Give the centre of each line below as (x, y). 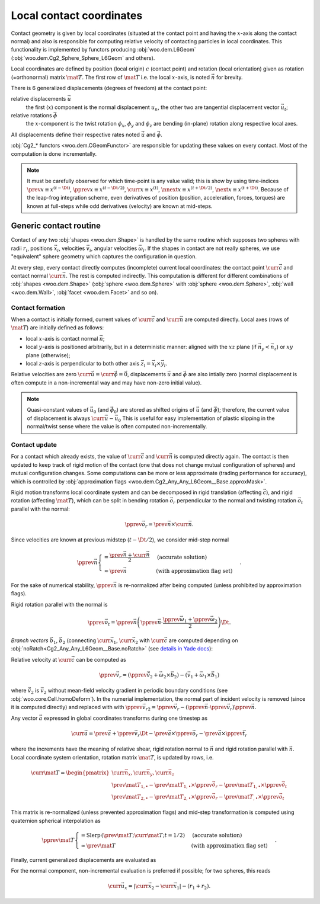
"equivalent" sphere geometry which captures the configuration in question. (104, 257)
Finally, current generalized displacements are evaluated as (84, 860)
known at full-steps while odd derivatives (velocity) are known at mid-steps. (120, 206)
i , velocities (71, 249)
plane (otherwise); (48, 355)
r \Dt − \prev (153, 734)
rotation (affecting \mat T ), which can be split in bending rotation (90, 501)
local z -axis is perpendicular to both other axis (83, 363)
